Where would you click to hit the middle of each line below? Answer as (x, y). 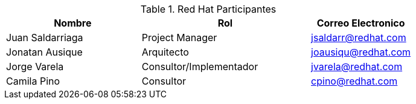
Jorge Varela (35, 67)
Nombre (73, 23)
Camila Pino (33, 81)
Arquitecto (165, 52)
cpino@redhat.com (354, 81)
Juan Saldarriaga (45, 37)
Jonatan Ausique (44, 52)
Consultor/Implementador (200, 67)
